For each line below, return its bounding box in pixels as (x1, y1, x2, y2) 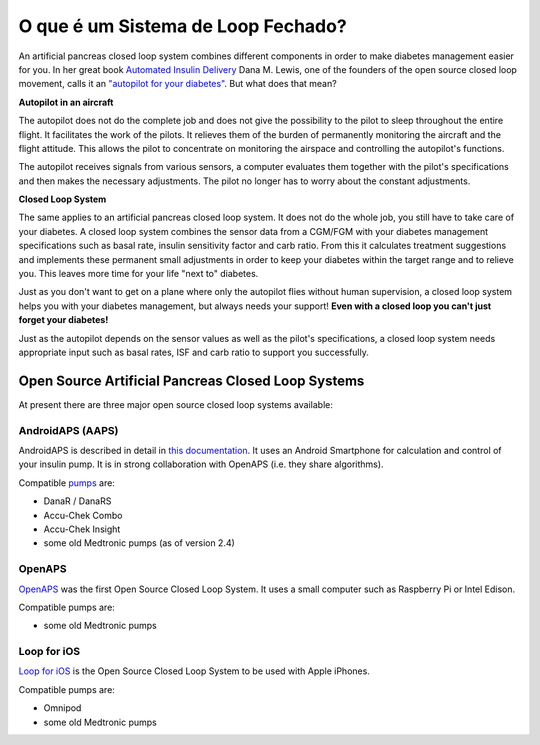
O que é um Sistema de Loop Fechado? (18, 15, 347, 37)
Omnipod (43, 702, 82, 714)
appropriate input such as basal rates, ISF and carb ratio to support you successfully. (18, 346, 369, 358)
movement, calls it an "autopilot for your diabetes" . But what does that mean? (18, 78, 337, 90)
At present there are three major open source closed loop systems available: (18, 398, 334, 410)
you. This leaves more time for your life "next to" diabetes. (18, 268, 259, 280)
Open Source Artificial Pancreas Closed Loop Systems (18, 372, 365, 389)
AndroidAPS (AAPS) (18, 423, 119, 437)
